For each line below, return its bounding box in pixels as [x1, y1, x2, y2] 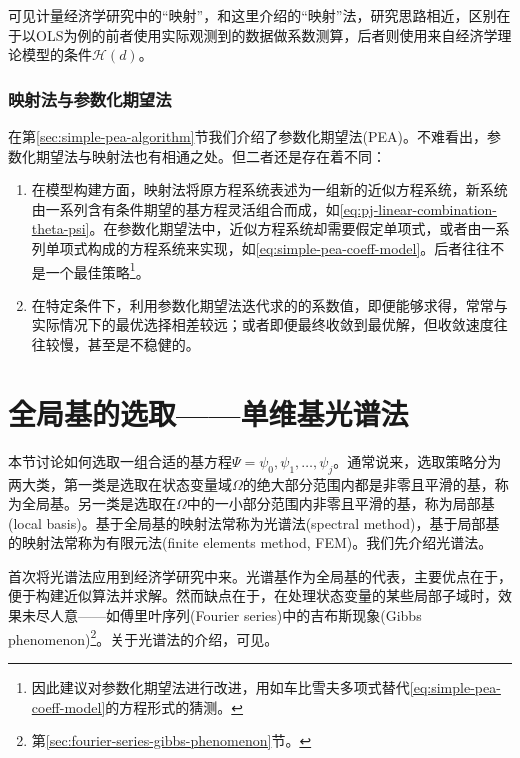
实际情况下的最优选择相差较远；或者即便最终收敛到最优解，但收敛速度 [31, 314, 494, 335]
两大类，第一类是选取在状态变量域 [8, 473, 232, 494]
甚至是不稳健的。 [87, 334, 200, 354]
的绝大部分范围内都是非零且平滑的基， [242, 473, 495, 494]
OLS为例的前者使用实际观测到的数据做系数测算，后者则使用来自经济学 [35, 24, 498, 45]
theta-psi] [31, 218, 90, 239]
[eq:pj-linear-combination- [339, 198, 497, 219]
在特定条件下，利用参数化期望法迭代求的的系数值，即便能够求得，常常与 [31, 294, 508, 315]
